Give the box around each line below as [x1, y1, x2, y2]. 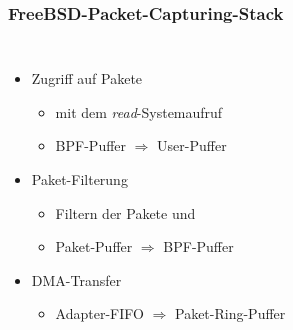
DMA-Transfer [31, 269, 122, 290]
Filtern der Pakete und [55, 202, 196, 223]
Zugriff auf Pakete [31, 68, 143, 89]
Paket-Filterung [31, 169, 128, 189]
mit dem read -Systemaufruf [55, 101, 223, 122]
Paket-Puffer [55, 236, 133, 257]
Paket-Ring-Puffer [174, 303, 286, 324]
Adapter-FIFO [55, 303, 144, 324]
